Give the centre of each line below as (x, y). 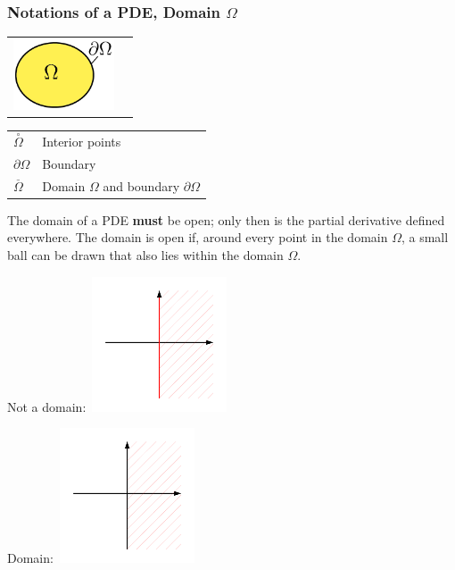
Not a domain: (47, 406)
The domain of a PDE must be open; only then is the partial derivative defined (226, 219)
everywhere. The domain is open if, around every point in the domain (198, 237)
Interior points (82, 141)
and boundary (141, 185)
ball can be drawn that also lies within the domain (145, 254)
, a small (425, 237)
